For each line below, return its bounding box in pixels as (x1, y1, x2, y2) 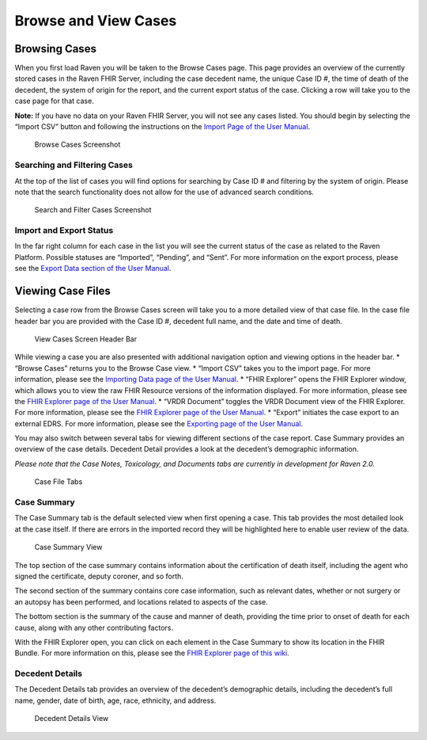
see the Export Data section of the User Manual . (14, 264, 172, 273)
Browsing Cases (14, 42, 96, 55)
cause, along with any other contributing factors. (14, 623, 174, 632)
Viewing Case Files (14, 284, 111, 298)
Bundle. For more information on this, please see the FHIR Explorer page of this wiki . (14, 648, 289, 658)
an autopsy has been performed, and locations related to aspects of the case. (14, 597, 268, 606)
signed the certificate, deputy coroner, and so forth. (14, 571, 183, 581)
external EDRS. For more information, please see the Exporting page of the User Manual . (14, 418, 304, 428)
